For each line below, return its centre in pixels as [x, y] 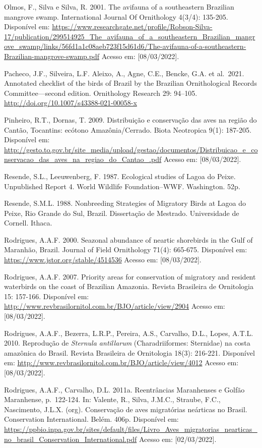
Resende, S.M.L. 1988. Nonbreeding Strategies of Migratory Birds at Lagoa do [125, 203]
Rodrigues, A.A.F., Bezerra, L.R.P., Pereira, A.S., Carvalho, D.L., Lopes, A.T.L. [129, 333]
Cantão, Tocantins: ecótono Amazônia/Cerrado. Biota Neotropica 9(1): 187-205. [128, 129]
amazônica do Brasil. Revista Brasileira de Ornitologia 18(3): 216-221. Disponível [129, 352]
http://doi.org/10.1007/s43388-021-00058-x [71, 103]
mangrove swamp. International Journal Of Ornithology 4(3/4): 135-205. [116, 16]
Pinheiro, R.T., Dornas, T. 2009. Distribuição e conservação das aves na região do [130, 119]
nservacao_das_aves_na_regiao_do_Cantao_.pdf [83, 159]
